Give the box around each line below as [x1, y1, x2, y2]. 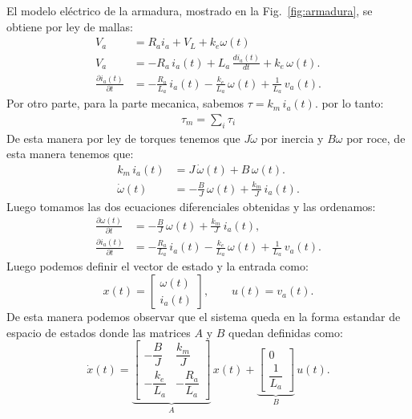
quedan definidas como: [228, 323, 343, 340]
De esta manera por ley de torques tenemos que [6, 129, 240, 146]
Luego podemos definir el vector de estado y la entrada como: [6, 258, 309, 275]
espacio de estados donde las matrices [6, 323, 191, 340]
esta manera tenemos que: [6, 145, 134, 162]
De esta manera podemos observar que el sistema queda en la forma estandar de [6, 308, 401, 325]
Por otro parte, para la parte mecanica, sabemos [6, 95, 244, 112]
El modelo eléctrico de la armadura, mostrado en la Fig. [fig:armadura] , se [6, 2, 373, 18]
